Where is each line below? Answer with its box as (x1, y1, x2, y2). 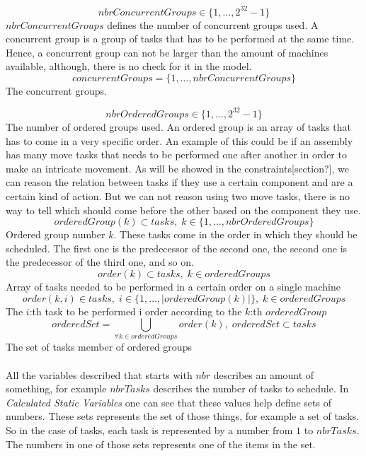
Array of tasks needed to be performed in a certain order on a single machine (6, 279, 341, 293)
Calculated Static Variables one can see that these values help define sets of (6, 394, 331, 409)
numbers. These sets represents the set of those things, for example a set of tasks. (6, 409, 360, 423)
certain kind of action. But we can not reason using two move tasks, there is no (6, 188, 350, 203)
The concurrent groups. (6, 83, 107, 98)
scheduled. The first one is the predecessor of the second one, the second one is (6, 240, 348, 255)
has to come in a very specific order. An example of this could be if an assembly (6, 133, 353, 148)
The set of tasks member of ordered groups (6, 339, 192, 354)
